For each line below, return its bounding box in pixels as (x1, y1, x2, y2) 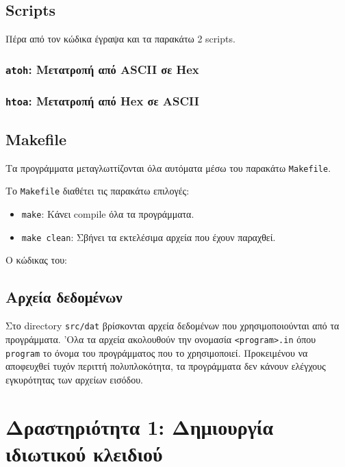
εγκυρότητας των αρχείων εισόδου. (5, 372, 143, 386)
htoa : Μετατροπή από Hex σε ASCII (5, 92, 199, 110)
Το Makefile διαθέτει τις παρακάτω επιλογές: (5, 184, 190, 198)
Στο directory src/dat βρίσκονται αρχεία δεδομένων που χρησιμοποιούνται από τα (5, 318, 340, 333)
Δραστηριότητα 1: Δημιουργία (5, 412, 274, 440)
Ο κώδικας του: (5, 253, 67, 267)
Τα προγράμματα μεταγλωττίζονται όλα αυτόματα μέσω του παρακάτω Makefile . (5, 160, 331, 175)
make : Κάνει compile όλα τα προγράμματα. (21, 207, 194, 221)
